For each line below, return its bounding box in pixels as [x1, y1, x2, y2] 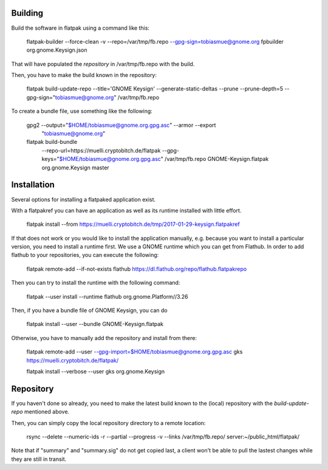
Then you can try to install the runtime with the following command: [11, 279, 180, 287]
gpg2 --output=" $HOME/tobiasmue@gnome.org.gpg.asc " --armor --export [26, 121, 216, 129]
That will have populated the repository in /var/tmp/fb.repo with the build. [11, 60, 195, 67]
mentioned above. [24, 408, 70, 415]
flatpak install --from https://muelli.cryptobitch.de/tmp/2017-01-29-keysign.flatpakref [26, 220, 240, 228]
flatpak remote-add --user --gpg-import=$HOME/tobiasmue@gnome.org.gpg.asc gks [26, 348, 243, 355]
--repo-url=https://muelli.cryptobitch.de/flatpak [41, 146, 161, 154]
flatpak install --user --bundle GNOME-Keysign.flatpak [26, 321, 164, 328]
